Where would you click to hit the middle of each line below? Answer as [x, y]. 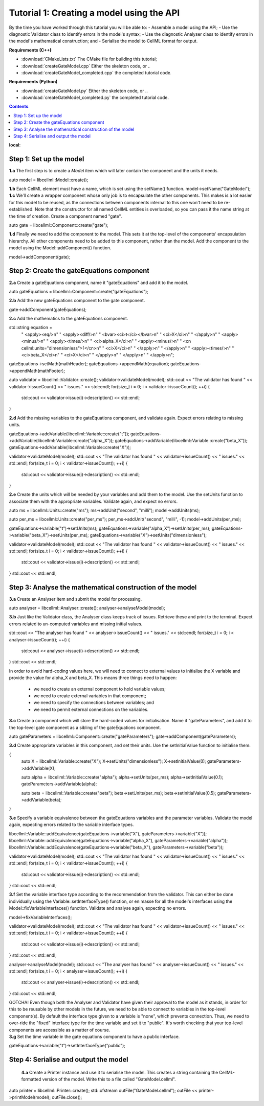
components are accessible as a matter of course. [59, 1030]
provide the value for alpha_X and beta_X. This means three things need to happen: [93, 678]
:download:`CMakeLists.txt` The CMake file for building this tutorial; [89, 59]
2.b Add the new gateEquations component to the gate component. [77, 301]
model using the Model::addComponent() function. [60, 248]
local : [15, 145]
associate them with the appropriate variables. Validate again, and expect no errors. [93, 501]
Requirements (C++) [30, 50]
